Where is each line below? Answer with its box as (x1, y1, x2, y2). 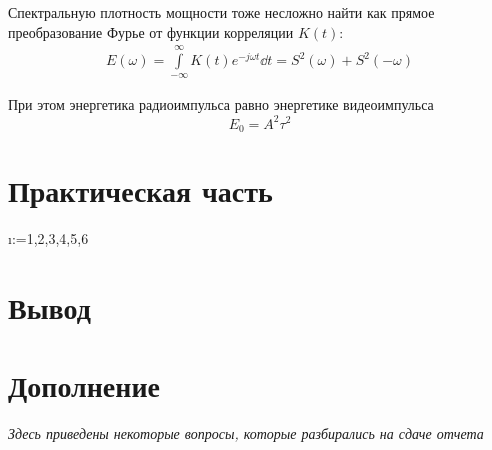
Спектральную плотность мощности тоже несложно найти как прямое (8, 2, 435, 22)
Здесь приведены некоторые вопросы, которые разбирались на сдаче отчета (8, 423, 484, 444)
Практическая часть (8, 170, 273, 211)
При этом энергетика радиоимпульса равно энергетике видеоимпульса (8, 94, 434, 115)
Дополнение (8, 365, 160, 406)
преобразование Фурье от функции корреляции (8, 21, 294, 42)
